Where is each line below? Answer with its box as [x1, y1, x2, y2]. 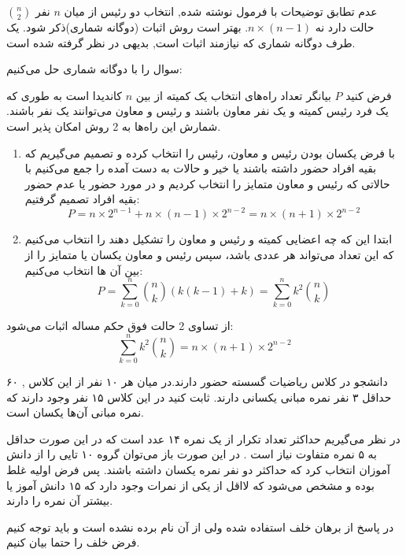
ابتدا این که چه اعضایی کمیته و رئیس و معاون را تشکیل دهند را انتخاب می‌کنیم [24, 231, 393, 247]
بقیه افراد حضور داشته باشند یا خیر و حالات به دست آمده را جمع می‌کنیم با [24, 160, 377, 176]
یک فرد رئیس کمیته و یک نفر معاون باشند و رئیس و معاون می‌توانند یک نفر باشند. [6, 102, 389, 119]
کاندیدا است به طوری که [6, 87, 122, 103]
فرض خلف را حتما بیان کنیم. [6, 534, 140, 550]
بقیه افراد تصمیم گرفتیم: [24, 191, 140, 207]
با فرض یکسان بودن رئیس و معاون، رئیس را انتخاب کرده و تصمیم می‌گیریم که [24, 144, 395, 161]
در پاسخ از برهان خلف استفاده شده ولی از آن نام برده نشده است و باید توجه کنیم [6, 518, 394, 535]
